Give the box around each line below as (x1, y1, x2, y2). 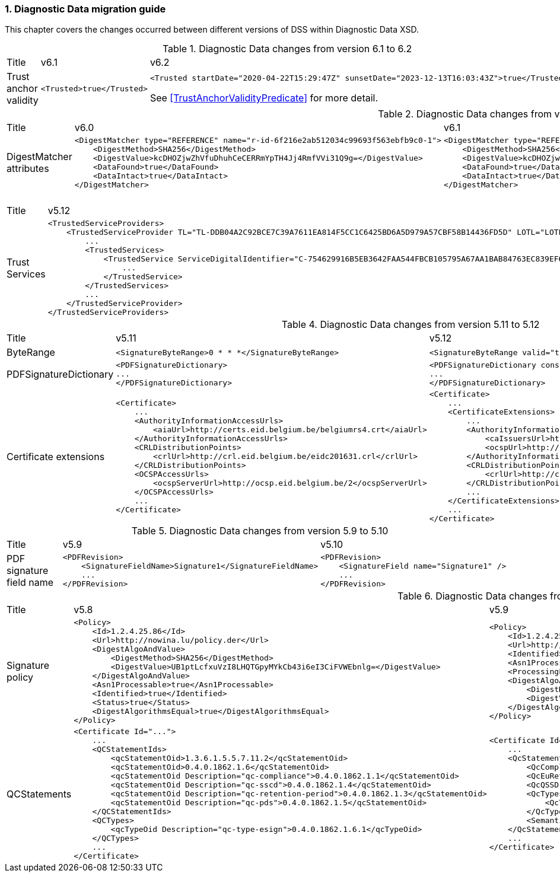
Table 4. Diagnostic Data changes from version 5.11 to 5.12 (281, 318, 540, 331)
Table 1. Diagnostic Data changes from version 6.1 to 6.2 (162, 43, 412, 55)
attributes (7, 162, 49, 175)
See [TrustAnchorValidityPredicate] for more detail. (149, 91, 378, 104)
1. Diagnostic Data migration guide (5, 3, 166, 15)
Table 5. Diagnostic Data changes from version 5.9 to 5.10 (131, 525, 389, 537)
